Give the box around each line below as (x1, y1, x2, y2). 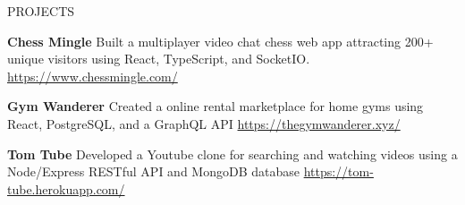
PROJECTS (7, 2, 75, 20)
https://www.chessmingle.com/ (7, 66, 178, 85)
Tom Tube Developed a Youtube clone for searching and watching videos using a (7, 144, 458, 163)
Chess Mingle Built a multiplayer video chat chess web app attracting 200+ (7, 31, 434, 50)
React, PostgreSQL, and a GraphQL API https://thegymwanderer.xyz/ (7, 114, 401, 132)
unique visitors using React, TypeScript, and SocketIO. (7, 49, 310, 68)
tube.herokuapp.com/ (7, 179, 125, 198)
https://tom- (303, 162, 374, 181)
